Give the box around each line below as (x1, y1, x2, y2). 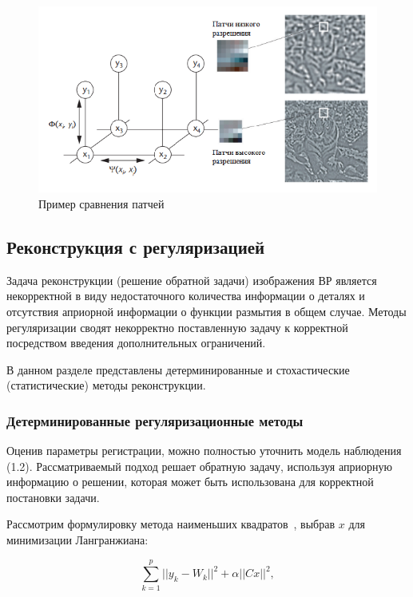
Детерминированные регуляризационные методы (6, 410, 304, 430)
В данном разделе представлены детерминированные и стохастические (6, 361, 350, 378)
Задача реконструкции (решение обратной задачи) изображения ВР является (6, 271, 377, 288)
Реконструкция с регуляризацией (6, 234, 265, 259)
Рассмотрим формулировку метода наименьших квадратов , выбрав (6, 516, 336, 532)
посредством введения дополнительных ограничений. (6, 334, 266, 351)
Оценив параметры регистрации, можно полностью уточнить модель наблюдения (6, 442, 402, 459)
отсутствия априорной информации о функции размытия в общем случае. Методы (6, 302, 407, 319)
